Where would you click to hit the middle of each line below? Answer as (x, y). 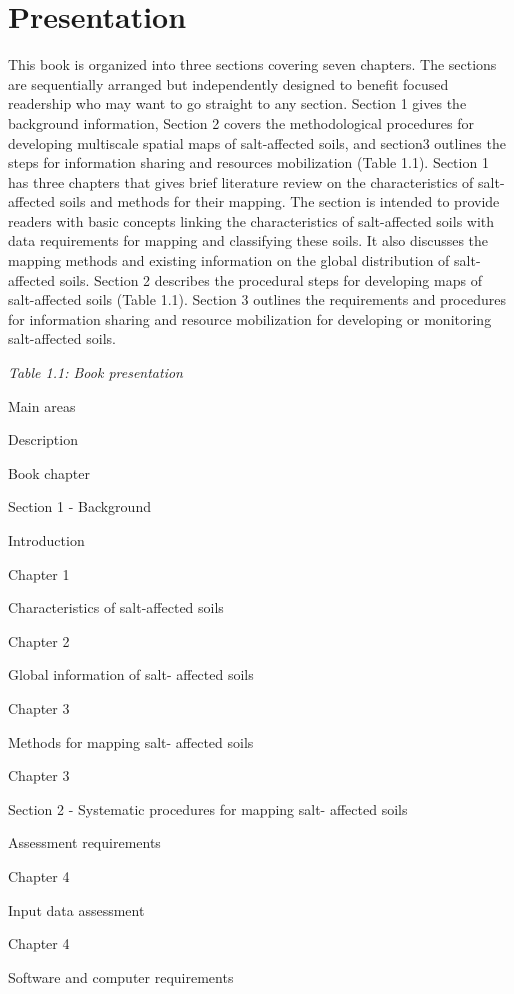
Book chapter (49, 472)
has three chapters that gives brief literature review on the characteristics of (241, 181)
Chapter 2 (39, 640)
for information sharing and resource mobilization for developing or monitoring (250, 318)
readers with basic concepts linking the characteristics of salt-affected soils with (251, 220)
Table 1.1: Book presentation (95, 372)
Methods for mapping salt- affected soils (131, 741)
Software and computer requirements (121, 976)
